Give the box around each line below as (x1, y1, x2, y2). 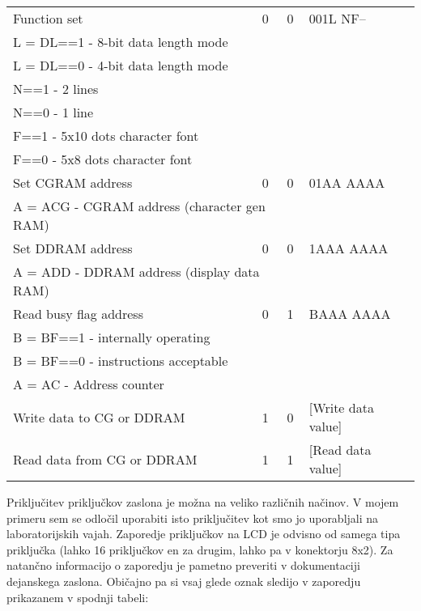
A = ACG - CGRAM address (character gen (13, 197, 266, 215)
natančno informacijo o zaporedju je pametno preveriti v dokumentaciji (6, 557, 360, 574)
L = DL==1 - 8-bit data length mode (13, 32, 228, 51)
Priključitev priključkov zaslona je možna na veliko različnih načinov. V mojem (6, 494, 399, 510)
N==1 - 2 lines (13, 79, 99, 98)
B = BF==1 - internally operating (13, 328, 210, 346)
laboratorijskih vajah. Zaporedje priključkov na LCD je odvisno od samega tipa (6, 525, 401, 542)
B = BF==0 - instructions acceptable (13, 351, 228, 370)
